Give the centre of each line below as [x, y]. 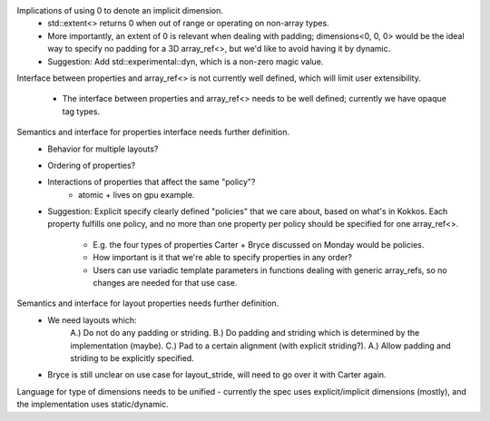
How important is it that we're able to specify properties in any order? [223, 258]
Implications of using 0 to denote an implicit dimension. [120, 10]
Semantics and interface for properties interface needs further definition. [153, 132]
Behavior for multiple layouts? [103, 149]
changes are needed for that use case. [165, 283]
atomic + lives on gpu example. [137, 194]
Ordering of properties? [92, 165]
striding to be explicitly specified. [132, 357]
